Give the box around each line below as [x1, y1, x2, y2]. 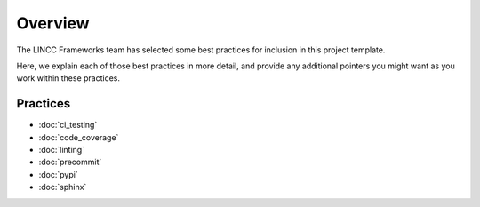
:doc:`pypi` [38, 169, 79, 179]
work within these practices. [16, 73, 120, 84]
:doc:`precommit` [38, 156, 102, 168]
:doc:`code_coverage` [38, 131, 119, 142]
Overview [16, 13, 90, 33]
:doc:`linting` [38, 145, 84, 155]
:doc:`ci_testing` [38, 120, 98, 131]
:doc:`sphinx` [38, 182, 87, 193]
